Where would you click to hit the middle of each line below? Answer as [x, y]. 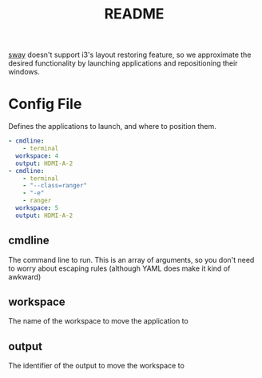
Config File [45, 104]
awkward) [25, 276]
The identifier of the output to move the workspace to [97, 366]
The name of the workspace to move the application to [99, 321]
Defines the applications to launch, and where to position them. [113, 127]
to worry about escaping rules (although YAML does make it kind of [119, 268]
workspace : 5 [37, 208]
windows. [24, 72]
